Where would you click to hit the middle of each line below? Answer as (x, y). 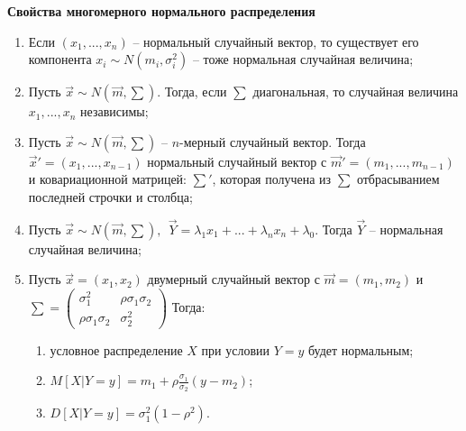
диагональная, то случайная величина (356, 92)
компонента (60, 59)
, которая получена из (272, 179)
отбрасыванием (398, 179)
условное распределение (116, 349)
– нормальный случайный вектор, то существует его (276, 41)
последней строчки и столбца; (110, 196)
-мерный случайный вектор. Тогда (273, 141)
